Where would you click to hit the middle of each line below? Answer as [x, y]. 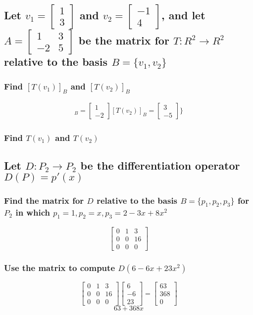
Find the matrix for [44, 200]
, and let [183, 15]
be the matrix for [124, 40]
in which [33, 212]
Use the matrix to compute [60, 267]
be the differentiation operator [160, 165]
